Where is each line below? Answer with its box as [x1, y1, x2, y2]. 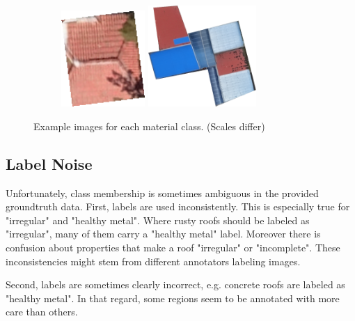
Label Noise [6, 152, 93, 174]
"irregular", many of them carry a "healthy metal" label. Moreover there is [6, 226, 321, 241]
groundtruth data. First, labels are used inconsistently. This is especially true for [6, 199, 350, 214]
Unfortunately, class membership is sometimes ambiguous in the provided [6, 185, 319, 200]
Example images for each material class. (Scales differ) [33, 118, 265, 133]
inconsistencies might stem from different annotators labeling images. [6, 253, 301, 268]
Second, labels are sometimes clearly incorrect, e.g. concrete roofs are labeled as [6, 277, 345, 292]
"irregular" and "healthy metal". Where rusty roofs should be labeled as [6, 212, 310, 227]
